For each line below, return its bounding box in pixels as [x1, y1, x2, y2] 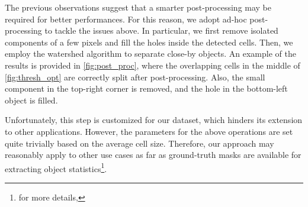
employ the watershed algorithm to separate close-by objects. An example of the [5, 47, 296, 60]
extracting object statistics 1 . [5, 160, 107, 174]
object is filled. [5, 93, 58, 106]
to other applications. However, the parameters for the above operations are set [5, 125, 293, 137]
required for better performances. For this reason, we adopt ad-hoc [5, 12, 247, 25]
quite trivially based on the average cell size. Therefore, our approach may [5, 137, 274, 149]
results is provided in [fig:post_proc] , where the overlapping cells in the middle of [5, 59, 300, 71]
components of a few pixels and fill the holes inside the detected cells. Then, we [5, 35, 293, 48]
